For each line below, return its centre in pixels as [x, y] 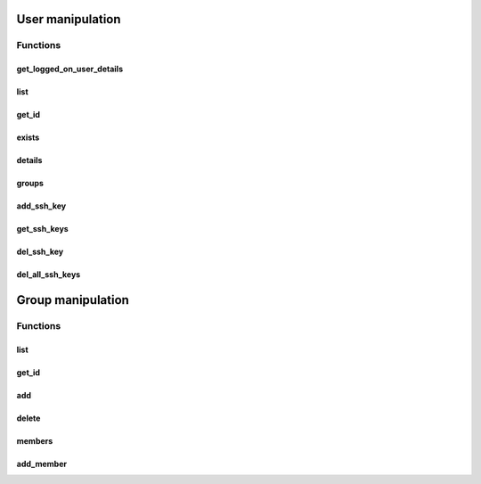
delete [29, 418]
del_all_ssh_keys [49, 275]
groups [30, 184]
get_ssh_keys [42, 229]
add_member [41, 463]
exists [28, 137]
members [35, 440]
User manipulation [69, 19]
